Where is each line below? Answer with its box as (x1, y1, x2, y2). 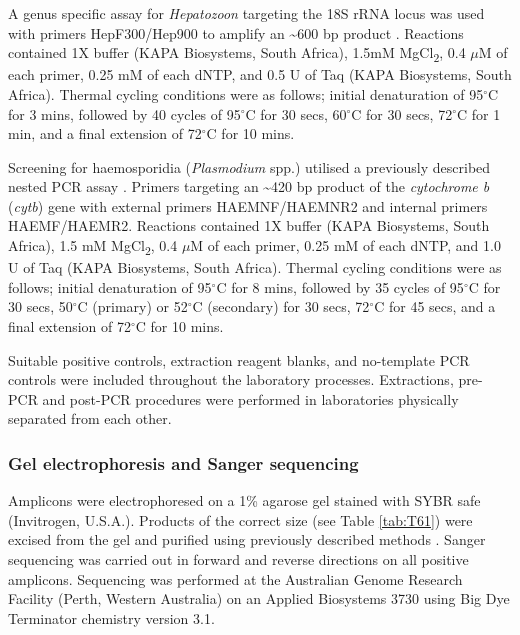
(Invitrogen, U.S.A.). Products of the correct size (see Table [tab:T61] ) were (8, 509, 473, 530)
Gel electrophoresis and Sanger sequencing (8, 450, 359, 475)
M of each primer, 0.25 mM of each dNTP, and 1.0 (190, 235, 501, 256)
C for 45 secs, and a (374, 296, 496, 317)
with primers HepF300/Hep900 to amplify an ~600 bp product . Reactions (8, 22, 464, 43)
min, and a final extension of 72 (8, 123, 202, 144)
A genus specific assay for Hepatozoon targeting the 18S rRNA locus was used (8, 3, 485, 23)
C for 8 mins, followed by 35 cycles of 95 (216, 276, 464, 297)
